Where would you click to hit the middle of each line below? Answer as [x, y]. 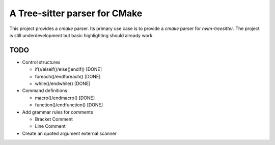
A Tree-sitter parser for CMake [76, 13]
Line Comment [50, 126]
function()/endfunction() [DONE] [69, 105]
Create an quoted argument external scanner [70, 133]
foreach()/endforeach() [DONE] [68, 76]
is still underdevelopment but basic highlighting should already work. [81, 35]
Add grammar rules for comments [58, 112]
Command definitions [45, 91]
